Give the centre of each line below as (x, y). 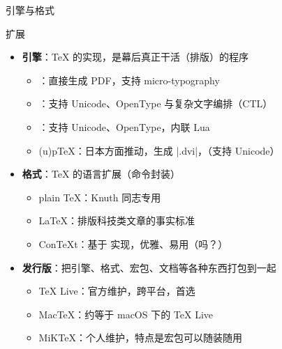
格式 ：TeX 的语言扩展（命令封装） (101, 174)
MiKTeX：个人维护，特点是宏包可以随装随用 (140, 338)
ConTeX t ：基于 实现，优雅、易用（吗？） (133, 243)
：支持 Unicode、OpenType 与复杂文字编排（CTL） (156, 103)
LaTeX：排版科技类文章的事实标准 (117, 220)
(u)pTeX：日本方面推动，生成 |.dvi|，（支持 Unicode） (159, 150)
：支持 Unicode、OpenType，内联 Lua (124, 126)
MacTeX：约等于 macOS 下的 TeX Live (126, 314)
